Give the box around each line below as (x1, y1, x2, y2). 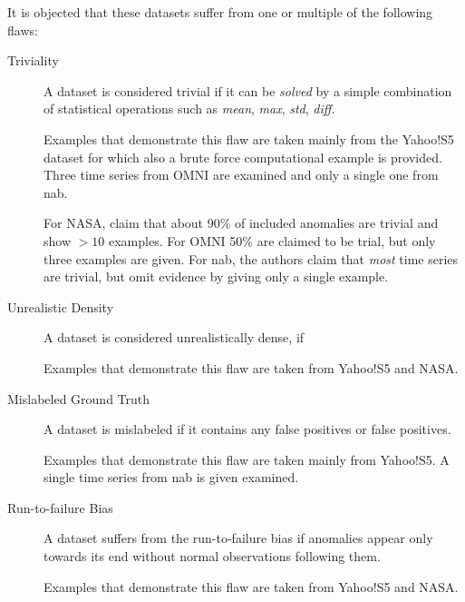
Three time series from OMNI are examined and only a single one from (44, 165, 439, 184)
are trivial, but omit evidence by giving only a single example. (44, 267, 389, 286)
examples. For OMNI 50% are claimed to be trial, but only (109, 231, 436, 250)
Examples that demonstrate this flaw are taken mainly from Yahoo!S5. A (44, 449, 450, 469)
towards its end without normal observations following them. (44, 547, 381, 566)
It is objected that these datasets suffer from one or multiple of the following (7, 3, 433, 21)
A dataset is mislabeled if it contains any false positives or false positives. (44, 419, 451, 439)
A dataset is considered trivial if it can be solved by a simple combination (44, 81, 452, 100)
